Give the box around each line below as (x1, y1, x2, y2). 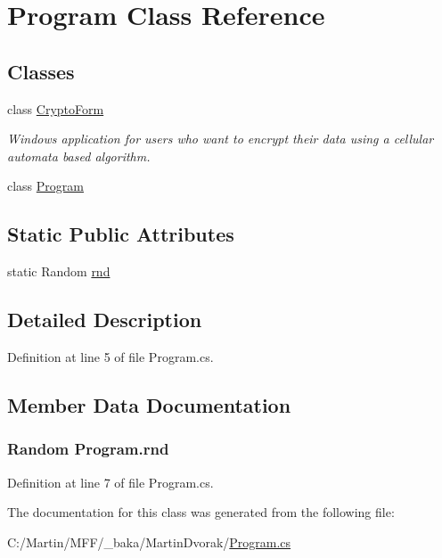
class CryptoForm (7, 99, 104, 118)
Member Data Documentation (7, 390, 291, 418)
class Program (7, 176, 84, 195)
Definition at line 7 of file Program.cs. (7, 472, 214, 491)
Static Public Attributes (7, 220, 234, 248)
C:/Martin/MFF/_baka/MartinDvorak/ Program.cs (7, 532, 291, 551)
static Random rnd (7, 262, 110, 281)
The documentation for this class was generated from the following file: (7, 503, 395, 521)
